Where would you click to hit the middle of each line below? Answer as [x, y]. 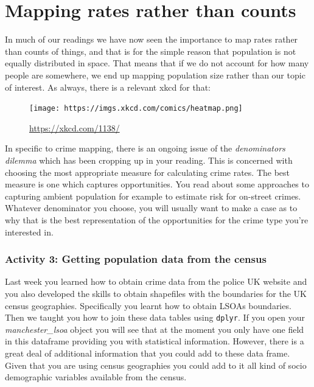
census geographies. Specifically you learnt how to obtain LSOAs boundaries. [148, 305]
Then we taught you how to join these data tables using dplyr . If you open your [155, 317]
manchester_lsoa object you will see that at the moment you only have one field [155, 329]
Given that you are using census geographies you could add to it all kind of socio [156, 365]
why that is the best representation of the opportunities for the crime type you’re [157, 219]
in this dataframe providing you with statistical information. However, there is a [155, 341]
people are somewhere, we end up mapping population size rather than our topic [155, 75]
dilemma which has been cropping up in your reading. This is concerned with [149, 160]
